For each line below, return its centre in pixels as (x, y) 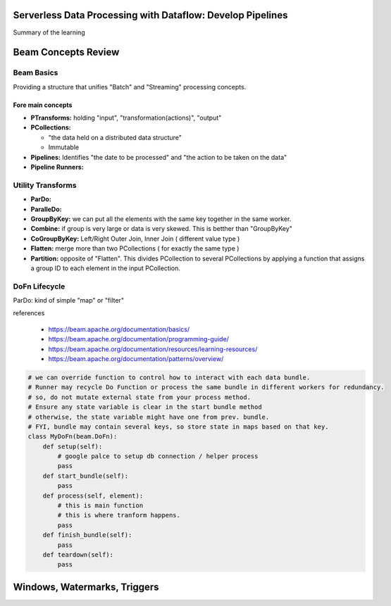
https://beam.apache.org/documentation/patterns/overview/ (136, 358)
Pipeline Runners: (57, 167)
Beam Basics (36, 72)
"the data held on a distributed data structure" (115, 137)
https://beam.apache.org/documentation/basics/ (119, 329)
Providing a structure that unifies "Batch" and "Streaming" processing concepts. (130, 87)
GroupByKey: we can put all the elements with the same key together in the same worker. (161, 219)
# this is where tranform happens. (119, 515)
